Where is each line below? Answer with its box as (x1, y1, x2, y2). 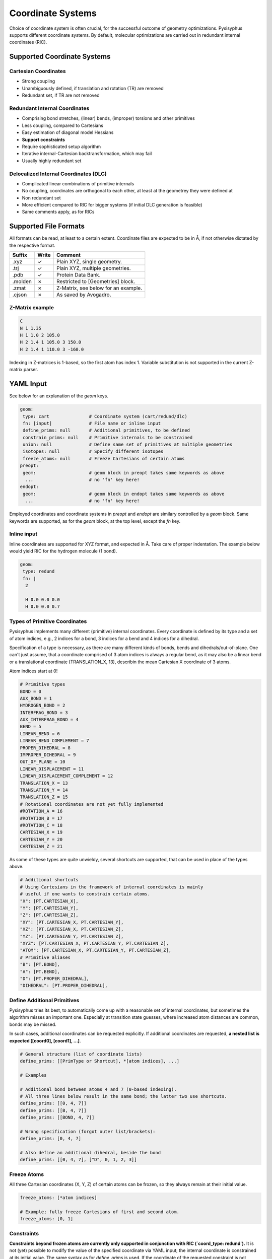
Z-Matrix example (9, 304, 54, 311)
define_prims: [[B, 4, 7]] (20, 1107, 87, 1113)
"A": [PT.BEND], (20, 968, 60, 974)
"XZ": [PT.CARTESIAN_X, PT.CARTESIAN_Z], (20, 927, 124, 932)
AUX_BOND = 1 (20, 695, 52, 701)
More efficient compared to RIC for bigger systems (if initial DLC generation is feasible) (22, 202, 202, 208)
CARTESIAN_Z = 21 (20, 844, 63, 850)
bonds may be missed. (9, 1021, 56, 1027)
